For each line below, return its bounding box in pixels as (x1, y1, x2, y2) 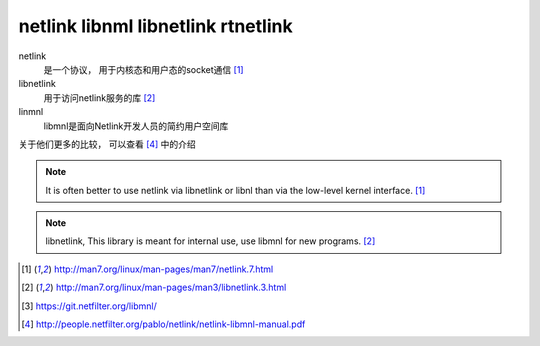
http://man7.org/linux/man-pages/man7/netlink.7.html (53, 263, 274, 275)
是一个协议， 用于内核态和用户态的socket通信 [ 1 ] (43, 63, 244, 75)
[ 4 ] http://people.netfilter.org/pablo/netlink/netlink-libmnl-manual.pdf (21, 318, 306, 330)
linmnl (18, 106, 44, 118)
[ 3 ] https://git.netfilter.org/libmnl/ (21, 300, 157, 312)
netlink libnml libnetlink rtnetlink (18, 15, 294, 37)
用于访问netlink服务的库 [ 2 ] (43, 91, 156, 104)
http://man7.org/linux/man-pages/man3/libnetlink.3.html (55, 281, 287, 294)
